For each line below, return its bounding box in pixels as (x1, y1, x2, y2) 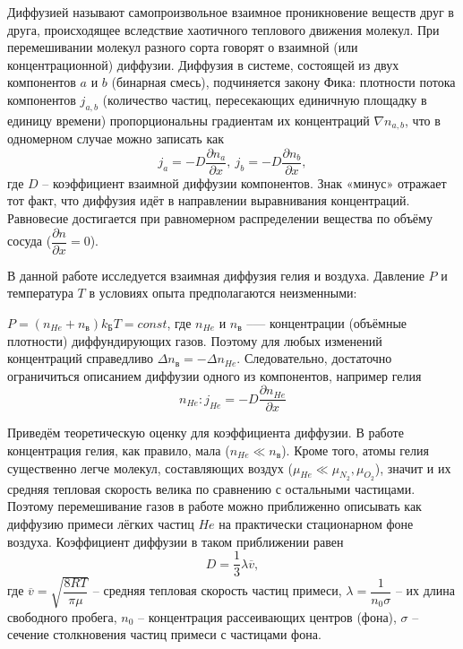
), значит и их (374, 458, 451, 477)
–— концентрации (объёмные (246, 313, 407, 332)
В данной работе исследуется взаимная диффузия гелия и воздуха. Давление (7, 265, 424, 284)
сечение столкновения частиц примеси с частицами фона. (7, 625, 322, 644)
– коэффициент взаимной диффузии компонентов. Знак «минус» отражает (42, 173, 447, 192)
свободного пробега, (7, 607, 117, 626)
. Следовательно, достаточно (236, 349, 392, 368)
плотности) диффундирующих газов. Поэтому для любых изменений (7, 331, 382, 350)
